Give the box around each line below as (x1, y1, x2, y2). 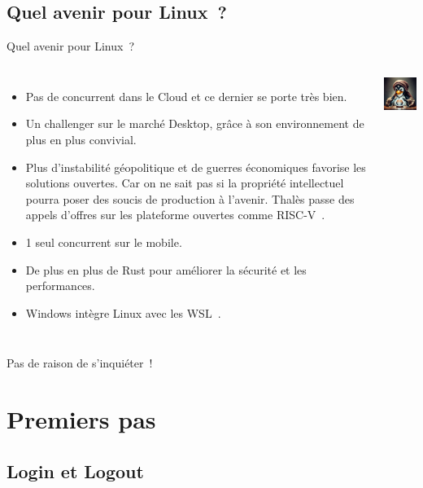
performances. (25, 277, 95, 294)
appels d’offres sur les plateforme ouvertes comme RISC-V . (25, 206, 325, 223)
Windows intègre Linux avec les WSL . (25, 304, 221, 321)
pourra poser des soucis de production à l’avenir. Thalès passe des (25, 190, 355, 207)
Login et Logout (7, 458, 144, 483)
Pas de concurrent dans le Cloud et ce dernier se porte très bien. (25, 87, 347, 104)
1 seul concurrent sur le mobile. (25, 233, 182, 250)
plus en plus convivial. (25, 130, 137, 147)
